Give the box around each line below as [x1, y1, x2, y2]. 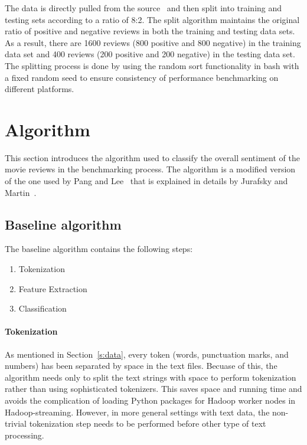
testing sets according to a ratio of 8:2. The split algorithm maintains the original [5, 13, 300, 25]
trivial [5, 417, 27, 430]
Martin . [5, 186, 37, 198]
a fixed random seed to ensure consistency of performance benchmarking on [5, 71, 279, 83]
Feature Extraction [18, 282, 87, 295]
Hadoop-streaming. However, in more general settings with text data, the [5, 405, 270, 418]
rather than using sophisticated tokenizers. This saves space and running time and [5, 382, 302, 395]
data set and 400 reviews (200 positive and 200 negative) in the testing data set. [5, 48, 295, 60]
